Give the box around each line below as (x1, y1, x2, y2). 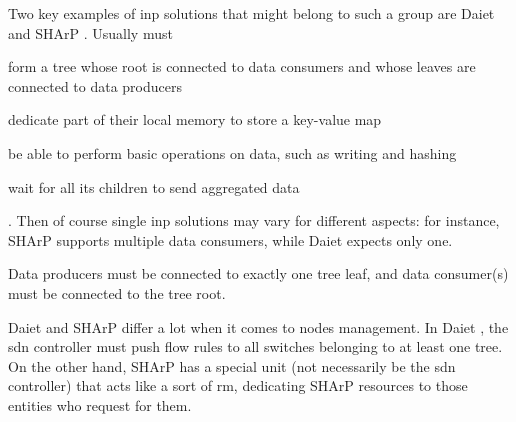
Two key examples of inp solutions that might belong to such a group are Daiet (8, 3, 495, 23)
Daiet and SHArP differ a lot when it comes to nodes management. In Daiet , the (8, 316, 509, 337)
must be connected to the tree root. (8, 282, 226, 303)
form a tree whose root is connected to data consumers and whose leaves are (8, 56, 476, 77)
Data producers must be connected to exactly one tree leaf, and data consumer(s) (8, 263, 509, 284)
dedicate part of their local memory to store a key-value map (8, 109, 382, 130)
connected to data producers (8, 75, 182, 96)
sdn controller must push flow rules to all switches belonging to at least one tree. (8, 336, 503, 357)
